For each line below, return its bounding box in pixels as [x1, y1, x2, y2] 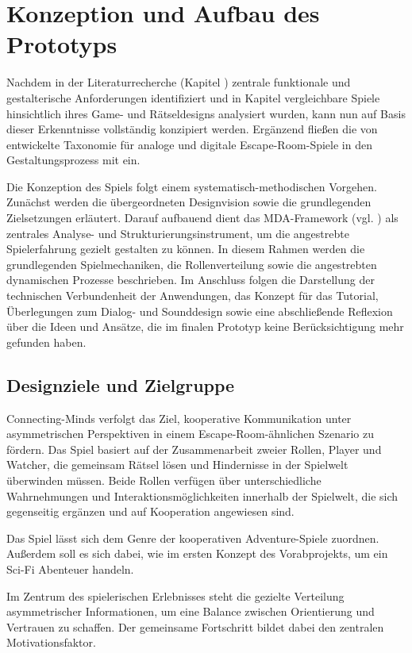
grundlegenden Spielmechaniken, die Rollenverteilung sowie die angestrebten [6, 255, 377, 272]
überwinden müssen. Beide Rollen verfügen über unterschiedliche [6, 471, 322, 488]
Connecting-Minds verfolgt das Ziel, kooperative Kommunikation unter [6, 409, 352, 426]
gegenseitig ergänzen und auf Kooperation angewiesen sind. [6, 503, 295, 520]
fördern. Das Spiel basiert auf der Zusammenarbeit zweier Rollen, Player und [6, 440, 382, 457]
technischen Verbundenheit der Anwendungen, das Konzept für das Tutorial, [6, 287, 379, 304]
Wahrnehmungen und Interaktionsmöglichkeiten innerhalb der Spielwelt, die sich [6, 487, 399, 504]
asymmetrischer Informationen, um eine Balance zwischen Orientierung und [6, 603, 375, 620]
